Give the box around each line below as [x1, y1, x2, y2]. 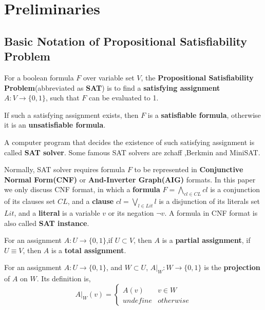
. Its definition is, [36, 273, 91, 284]
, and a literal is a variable [14, 207, 100, 218]
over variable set [83, 72, 135, 82]
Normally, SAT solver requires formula [4, 164, 125, 175]
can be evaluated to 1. [89, 92, 159, 103]
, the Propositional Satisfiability [141, 72, 254, 82]
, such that [45, 92, 80, 103]
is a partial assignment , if [162, 235, 251, 245]
